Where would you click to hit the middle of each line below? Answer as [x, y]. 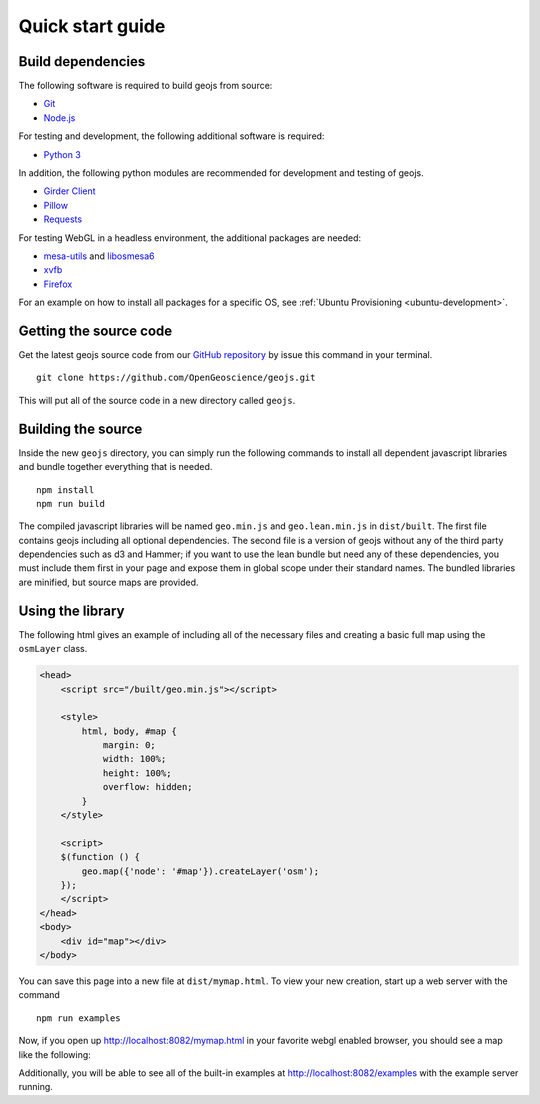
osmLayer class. [53, 649]
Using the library [71, 610]
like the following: [55, 1054]
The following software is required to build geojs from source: [145, 86]
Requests [63, 219]
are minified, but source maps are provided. [108, 582]
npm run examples [78, 1018]
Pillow [56, 205]
